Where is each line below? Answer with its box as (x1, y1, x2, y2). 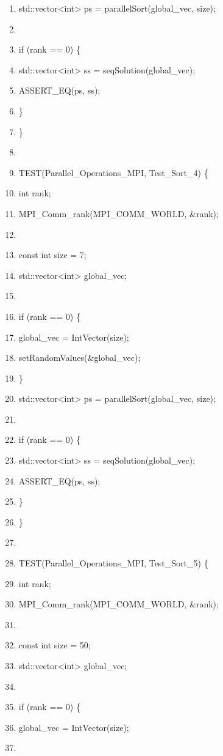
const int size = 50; (18, 639, 91, 651)
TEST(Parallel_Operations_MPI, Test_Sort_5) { (18, 557, 208, 569)
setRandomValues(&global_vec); (18, 351, 141, 364)
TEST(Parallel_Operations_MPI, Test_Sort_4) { (18, 166, 208, 179)
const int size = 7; (18, 248, 87, 261)
